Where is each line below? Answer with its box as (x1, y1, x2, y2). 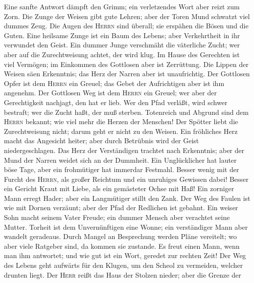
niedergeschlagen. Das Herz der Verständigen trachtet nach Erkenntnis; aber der (4, 145, 245, 155)
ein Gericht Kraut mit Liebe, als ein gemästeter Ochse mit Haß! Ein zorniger (4, 183, 234, 194)
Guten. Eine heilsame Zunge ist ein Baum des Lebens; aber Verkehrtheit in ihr (4, 30, 240, 40)
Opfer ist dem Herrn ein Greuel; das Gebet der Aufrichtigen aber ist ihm (4, 78, 225, 88)
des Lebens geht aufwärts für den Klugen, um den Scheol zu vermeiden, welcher (4, 260, 243, 270)
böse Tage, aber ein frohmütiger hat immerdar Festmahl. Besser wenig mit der (4, 164, 239, 174)
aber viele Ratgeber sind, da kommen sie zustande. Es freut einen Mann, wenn (4, 240, 240, 251)
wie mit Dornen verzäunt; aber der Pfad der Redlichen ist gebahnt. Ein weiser (4, 202, 238, 213)
